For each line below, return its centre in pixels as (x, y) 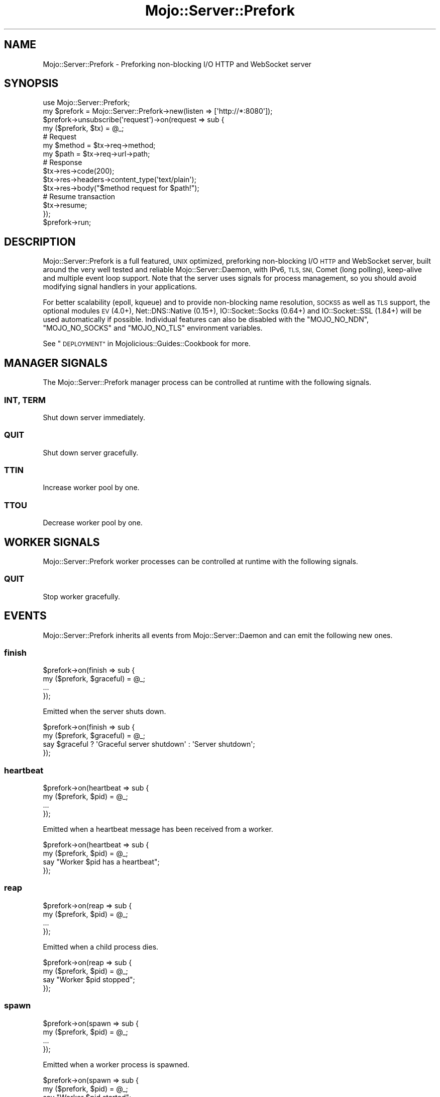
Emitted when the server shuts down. (104, 712)
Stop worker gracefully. (82, 596)
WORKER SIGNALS (52, 542)
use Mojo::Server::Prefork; (86, 103)
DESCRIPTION (40, 242)
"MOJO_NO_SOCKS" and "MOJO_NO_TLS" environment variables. (153, 328)
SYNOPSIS (31, 84)
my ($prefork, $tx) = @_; (83, 128)
